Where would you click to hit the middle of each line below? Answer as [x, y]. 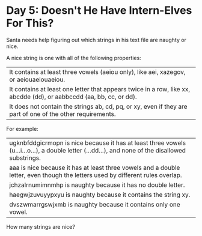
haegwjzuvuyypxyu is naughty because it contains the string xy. [100, 195]
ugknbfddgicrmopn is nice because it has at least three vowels [98, 143]
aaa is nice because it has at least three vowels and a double [95, 168]
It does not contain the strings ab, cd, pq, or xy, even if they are [98, 106]
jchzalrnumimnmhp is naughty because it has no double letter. [97, 185]
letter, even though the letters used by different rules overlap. [96, 175]
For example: [23, 129]
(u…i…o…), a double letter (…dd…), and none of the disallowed [98, 150]
